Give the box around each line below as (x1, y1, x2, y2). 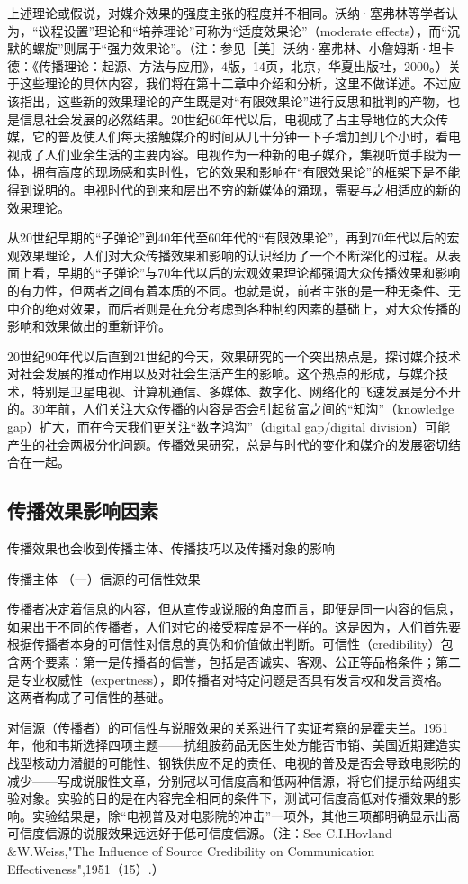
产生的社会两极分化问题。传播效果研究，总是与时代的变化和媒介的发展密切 (7, 434, 448, 453)
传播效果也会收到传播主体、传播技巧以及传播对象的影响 (7, 539, 335, 558)
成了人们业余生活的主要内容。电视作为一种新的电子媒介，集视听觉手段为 (19, 144, 448, 163)
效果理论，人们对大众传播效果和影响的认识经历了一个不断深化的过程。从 (19, 245, 448, 264)
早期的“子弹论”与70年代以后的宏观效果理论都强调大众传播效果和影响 (57, 263, 461, 282)
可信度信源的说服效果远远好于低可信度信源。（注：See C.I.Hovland (7, 824, 392, 843)
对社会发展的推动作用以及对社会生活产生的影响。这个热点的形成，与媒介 (7, 364, 436, 383)
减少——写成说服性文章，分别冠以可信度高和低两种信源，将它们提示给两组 (7, 770, 448, 789)
